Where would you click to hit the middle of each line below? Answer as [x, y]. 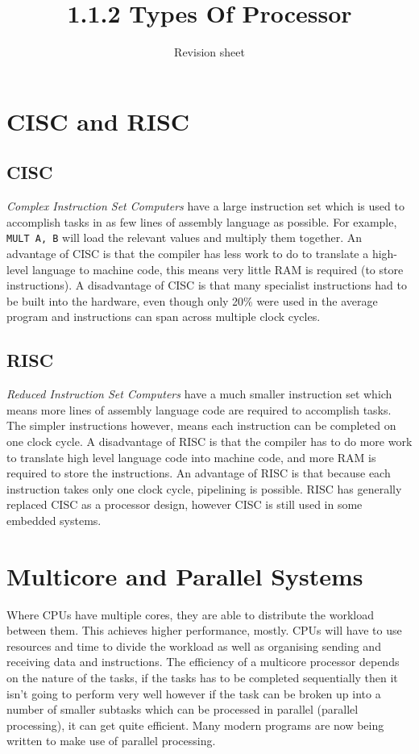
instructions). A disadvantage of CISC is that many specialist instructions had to [207, 285]
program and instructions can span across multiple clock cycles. [164, 317]
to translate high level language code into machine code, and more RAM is [191, 457]
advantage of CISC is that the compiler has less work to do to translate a [188, 253]
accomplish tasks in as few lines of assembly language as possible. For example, [202, 221]
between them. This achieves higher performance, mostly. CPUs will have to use [204, 630]
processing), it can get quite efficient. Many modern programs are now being [195, 725]
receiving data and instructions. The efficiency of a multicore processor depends [203, 662]
